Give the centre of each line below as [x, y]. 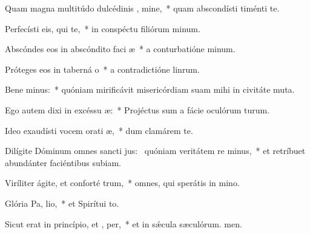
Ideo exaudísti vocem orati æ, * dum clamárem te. [99, 130]
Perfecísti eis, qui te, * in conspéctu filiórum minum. [103, 28]
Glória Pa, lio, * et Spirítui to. [62, 203]
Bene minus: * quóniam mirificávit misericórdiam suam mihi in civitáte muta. [150, 89]
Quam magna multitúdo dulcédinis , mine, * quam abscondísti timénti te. [142, 8]
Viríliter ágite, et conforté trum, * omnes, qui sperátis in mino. [122, 183]
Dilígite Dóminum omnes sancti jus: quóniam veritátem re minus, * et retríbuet [155, 151]
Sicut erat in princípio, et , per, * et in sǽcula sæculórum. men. [124, 223]
